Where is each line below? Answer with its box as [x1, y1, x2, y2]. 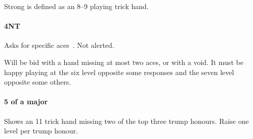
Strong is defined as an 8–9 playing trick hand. [4, 1, 149, 11]
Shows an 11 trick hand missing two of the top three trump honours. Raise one [4, 115, 249, 126]
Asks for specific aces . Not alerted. [4, 40, 114, 50]
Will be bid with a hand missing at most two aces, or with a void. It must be [4, 56, 243, 67]
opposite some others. [4, 77, 71, 87]
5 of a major [4, 96, 48, 107]
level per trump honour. [4, 125, 78, 136]
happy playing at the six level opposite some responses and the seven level [4, 66, 234, 77]
